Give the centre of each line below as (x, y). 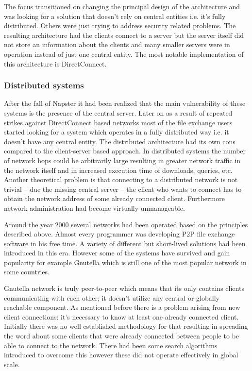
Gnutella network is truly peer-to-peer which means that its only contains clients (124, 288)
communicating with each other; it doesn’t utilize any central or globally (112, 297)
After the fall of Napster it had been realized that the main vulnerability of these (125, 103)
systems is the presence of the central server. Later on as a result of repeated (118, 112)
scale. (12, 364)
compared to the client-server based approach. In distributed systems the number (125, 151)
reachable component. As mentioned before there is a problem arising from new (122, 307)
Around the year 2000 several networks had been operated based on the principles (126, 224)
